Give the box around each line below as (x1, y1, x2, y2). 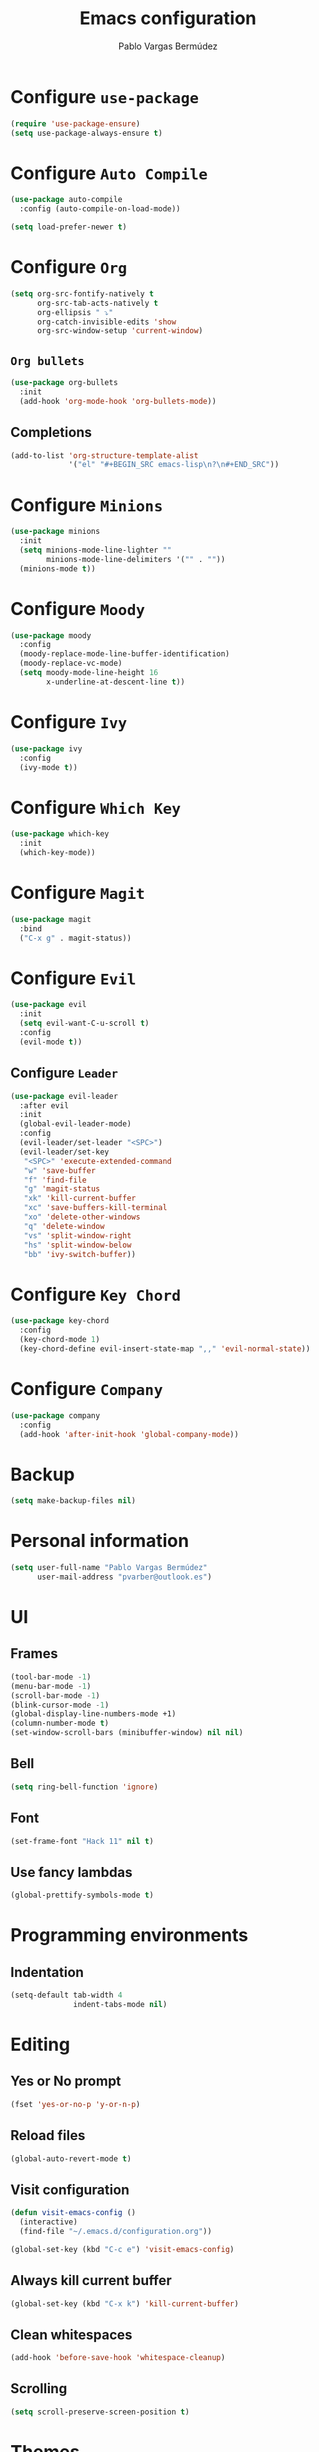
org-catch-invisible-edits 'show (36, 317, 177, 327)
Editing (10, 2033, 71, 2056)
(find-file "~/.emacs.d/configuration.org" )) (19, 2226, 213, 2236)
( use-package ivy (10, 743, 83, 754)
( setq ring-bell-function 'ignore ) (10, 1782, 159, 1792)
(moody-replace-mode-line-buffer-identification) (19, 649, 230, 659)
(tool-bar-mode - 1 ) (10, 1672, 92, 1682)
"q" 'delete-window (23, 1221, 105, 1231)
